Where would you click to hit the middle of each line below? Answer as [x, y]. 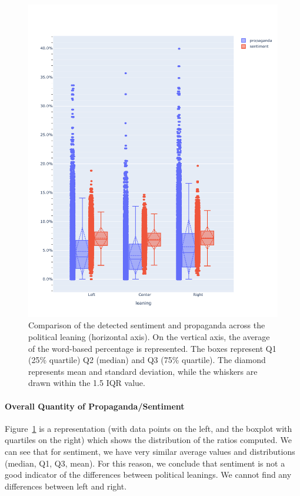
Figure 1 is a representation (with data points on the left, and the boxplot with [149, 428]
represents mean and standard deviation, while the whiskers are [143, 371]
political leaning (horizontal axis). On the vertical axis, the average [149, 336]
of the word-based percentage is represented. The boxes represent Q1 [152, 348]
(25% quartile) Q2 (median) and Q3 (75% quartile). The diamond [147, 360]
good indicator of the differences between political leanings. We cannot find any [148, 475]
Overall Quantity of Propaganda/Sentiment [95, 406]
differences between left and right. [66, 486]
